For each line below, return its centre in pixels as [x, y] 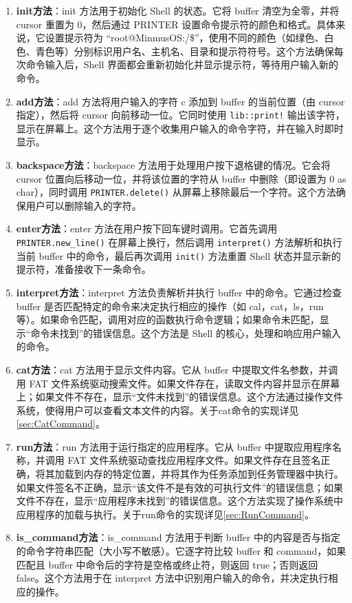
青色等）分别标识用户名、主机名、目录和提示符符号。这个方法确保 [185, 51]
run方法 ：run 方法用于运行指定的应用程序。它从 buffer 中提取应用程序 [174, 446]
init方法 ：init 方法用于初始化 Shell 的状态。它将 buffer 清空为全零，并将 [178, 10]
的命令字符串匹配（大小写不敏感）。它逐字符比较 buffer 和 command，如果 [181, 551]
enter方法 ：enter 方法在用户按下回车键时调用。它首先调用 [147, 228]
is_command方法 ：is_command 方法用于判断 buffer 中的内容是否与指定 [178, 537]
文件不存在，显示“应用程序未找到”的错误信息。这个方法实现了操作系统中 [180, 501]
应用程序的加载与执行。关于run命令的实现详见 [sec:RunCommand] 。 [165, 514]
